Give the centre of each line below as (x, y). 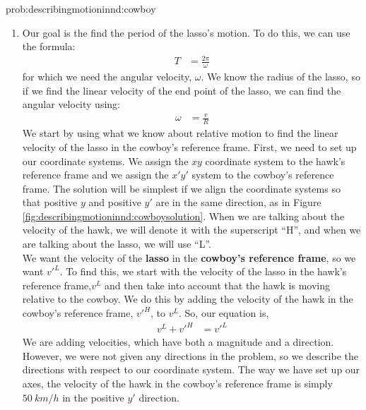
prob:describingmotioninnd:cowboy (81, 8)
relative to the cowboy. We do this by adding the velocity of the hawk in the (188, 299)
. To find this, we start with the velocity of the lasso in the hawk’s (203, 271)
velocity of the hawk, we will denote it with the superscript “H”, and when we (191, 230)
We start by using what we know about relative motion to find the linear (180, 133)
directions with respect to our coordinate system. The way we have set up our (191, 369)
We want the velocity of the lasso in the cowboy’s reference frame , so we (189, 257)
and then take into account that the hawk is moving (217, 285)
